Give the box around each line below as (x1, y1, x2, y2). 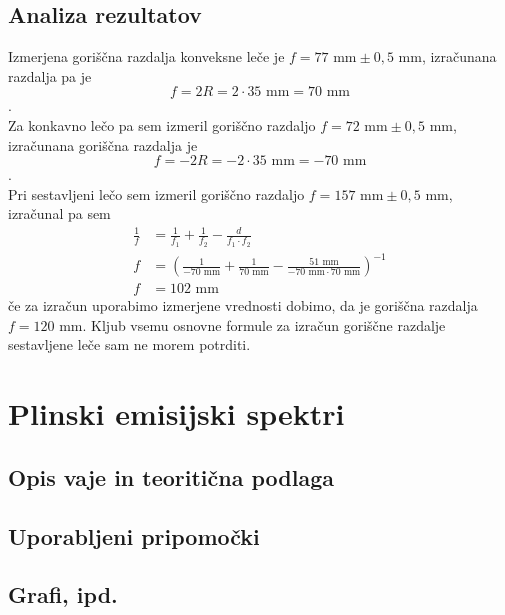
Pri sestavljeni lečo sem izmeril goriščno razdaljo (8, 183, 305, 204)
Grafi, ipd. (8, 579, 118, 610)
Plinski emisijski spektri (8, 393, 345, 434)
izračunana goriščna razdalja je (8, 134, 198, 155)
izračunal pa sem (8, 203, 111, 224)
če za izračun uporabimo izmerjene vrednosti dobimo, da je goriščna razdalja (8, 295, 478, 316)
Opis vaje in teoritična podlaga (8, 461, 335, 492)
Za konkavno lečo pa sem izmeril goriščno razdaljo (8, 114, 316, 135)
